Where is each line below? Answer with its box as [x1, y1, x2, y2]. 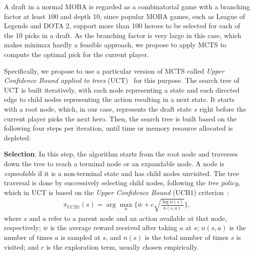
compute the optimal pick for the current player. [4, 49, 149, 59]
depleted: [4, 132, 31, 142]
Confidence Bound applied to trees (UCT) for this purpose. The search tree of [4, 75, 239, 85]
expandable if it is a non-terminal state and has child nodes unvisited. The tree [4, 168, 239, 178]
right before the [199, 103, 246, 114]
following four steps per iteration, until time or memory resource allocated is [4, 123, 233, 133]
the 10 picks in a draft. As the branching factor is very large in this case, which [4, 30, 241, 40]
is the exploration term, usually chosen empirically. [46, 241, 199, 252]
